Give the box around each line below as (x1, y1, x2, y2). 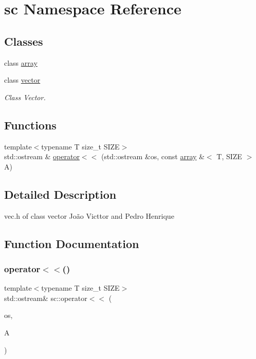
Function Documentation (4, 235, 139, 251)
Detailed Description (4, 186, 117, 202)
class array (4, 57, 38, 68)
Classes (4, 33, 43, 49)
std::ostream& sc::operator (4, 292, 87, 303)
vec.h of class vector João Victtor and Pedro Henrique (4, 210, 174, 221)
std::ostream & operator (4, 151, 80, 162)
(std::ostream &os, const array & (101, 151, 205, 162)
